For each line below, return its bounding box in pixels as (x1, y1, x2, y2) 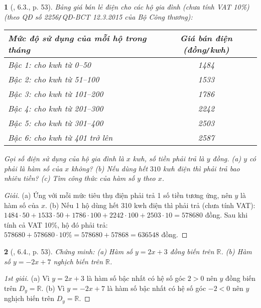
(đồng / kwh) (183, 44, 229, 56)
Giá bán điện (180, 32, 232, 44)
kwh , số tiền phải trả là (133, 153, 204, 164)
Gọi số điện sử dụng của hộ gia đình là (4, 153, 124, 164)
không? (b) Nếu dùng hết (71, 163, 148, 173)
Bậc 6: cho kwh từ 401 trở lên (8, 132, 113, 144)
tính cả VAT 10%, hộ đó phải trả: (4, 219, 108, 230)
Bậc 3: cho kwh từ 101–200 (8, 88, 103, 100)
